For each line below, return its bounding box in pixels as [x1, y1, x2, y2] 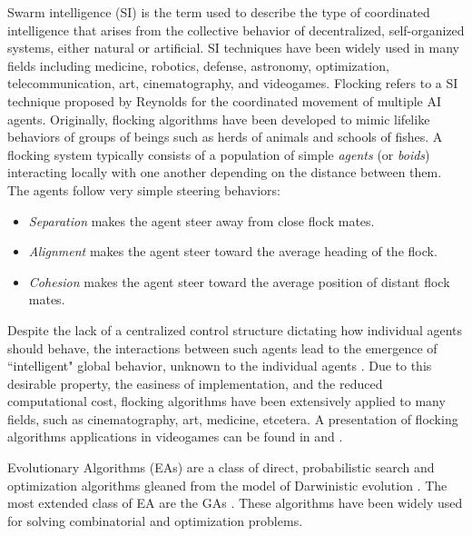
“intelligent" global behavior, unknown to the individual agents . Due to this [7, 356, 432, 375]
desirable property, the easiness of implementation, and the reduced [7, 373, 383, 392]
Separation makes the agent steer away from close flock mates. [28, 211, 375, 230]
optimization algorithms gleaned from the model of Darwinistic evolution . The [7, 475, 447, 494]
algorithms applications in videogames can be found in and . [7, 427, 343, 446]
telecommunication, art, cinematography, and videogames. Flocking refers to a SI [7, 74, 458, 93]
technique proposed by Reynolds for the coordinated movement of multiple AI [7, 91, 442, 110]
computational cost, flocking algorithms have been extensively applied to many [7, 392, 446, 411]
